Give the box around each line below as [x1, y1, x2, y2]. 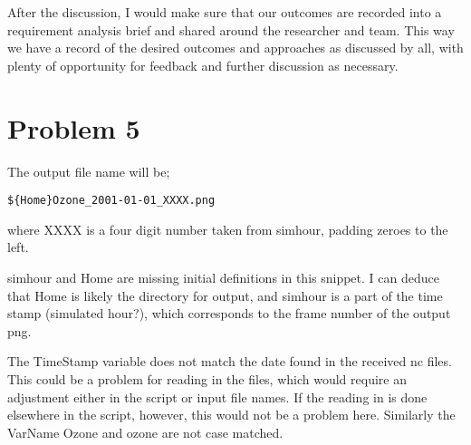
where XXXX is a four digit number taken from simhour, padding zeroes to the [7, 219, 448, 238]
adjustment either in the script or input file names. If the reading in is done [7, 387, 428, 406]
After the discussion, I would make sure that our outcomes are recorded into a [7, 3, 442, 21]
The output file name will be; [7, 161, 170, 180]
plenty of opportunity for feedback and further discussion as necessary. [7, 55, 399, 74]
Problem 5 [7, 109, 140, 146]
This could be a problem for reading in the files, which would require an [7, 369, 407, 388]
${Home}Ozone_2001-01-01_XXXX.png [7, 194, 216, 208]
